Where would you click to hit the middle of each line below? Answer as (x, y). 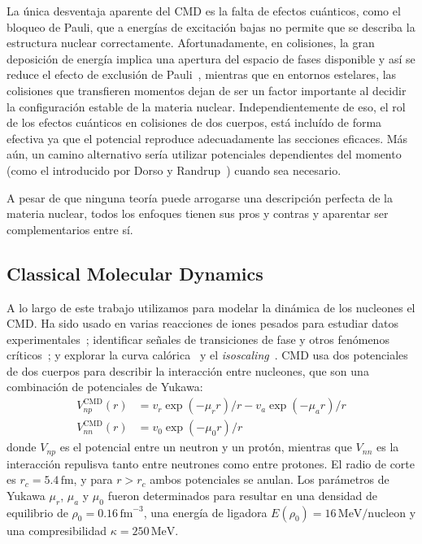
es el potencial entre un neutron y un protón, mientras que (206, 447)
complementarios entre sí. (70, 229)
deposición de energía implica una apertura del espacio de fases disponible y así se (211, 58)
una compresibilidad (57, 530)
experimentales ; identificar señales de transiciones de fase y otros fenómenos (198, 339)
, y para (93, 479)
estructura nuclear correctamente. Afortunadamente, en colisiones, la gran (191, 43)
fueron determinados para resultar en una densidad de (243, 495)
